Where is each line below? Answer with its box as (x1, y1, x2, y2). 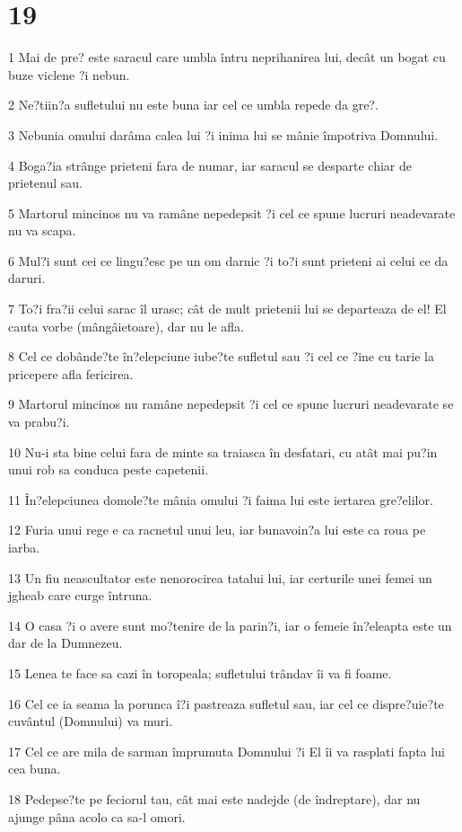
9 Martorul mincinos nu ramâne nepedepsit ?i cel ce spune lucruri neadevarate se (8, 394, 454, 413)
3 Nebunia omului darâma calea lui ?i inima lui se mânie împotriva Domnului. (8, 125, 439, 144)
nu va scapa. (8, 221, 76, 240)
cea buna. (8, 759, 61, 778)
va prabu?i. (8, 412, 70, 431)
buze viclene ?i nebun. (8, 65, 130, 84)
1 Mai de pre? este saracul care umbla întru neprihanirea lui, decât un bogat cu (8, 48, 446, 66)
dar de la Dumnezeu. (8, 633, 123, 652)
